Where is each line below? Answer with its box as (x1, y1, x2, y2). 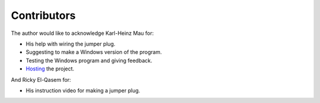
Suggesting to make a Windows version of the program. (25, 49, 162, 56)
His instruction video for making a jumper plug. (25, 86, 140, 94)
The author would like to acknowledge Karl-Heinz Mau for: (11, 30, 154, 37)
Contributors (11, 9, 76, 22)
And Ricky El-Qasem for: (11, 76, 71, 83)
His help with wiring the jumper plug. (25, 40, 116, 47)
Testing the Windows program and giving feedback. (25, 57, 152, 64)
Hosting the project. (25, 65, 75, 72)
